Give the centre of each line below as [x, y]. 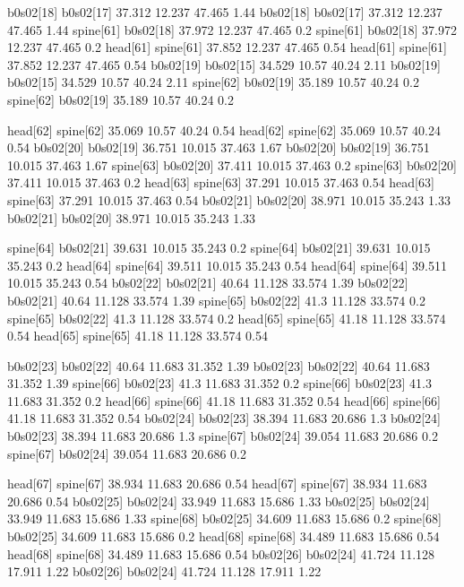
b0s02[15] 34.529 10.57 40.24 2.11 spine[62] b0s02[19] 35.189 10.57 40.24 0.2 [213, 82]
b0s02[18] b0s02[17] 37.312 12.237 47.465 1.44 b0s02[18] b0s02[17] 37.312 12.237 [225, 12]
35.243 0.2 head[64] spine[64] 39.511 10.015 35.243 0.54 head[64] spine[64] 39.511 [227, 265]
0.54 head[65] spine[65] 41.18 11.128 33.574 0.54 [137, 336]
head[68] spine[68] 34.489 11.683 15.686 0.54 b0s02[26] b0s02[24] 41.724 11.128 [221, 553]
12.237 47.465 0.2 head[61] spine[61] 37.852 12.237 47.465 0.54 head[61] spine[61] [227, 47]
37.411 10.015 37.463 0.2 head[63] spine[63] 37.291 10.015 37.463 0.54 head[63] [221, 182]
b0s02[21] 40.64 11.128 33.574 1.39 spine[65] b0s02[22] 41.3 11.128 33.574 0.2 [216, 300]
